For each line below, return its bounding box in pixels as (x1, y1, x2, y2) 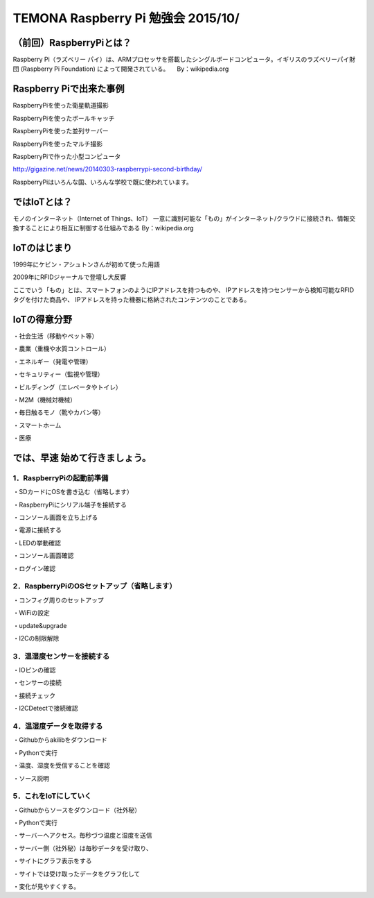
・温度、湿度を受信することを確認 (12, 761, 110, 770)
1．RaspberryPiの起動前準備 (12, 473, 109, 482)
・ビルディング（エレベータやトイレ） (12, 382, 123, 391)
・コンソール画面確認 (12, 552, 74, 560)
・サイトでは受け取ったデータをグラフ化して (12, 870, 141, 878)
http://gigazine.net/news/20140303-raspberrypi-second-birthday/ (12, 165, 202, 173)
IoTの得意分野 (12, 313, 73, 325)
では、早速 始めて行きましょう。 (12, 452, 152, 464)
